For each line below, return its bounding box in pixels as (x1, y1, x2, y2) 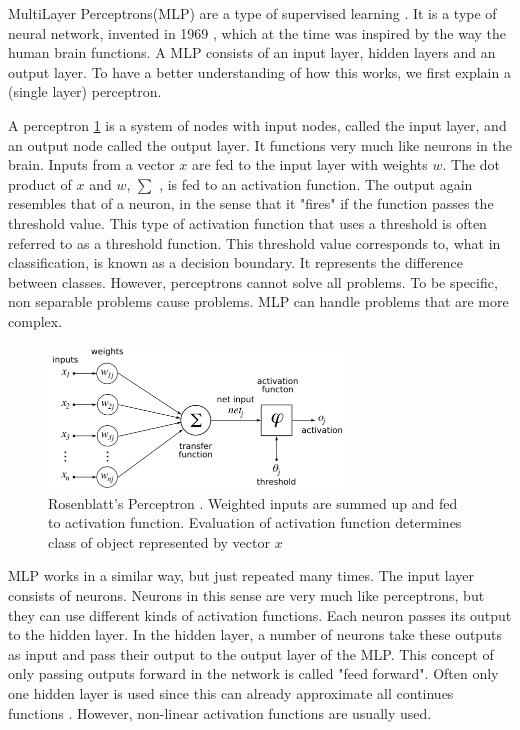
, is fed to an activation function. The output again (159, 173, 473, 194)
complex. (8, 310, 63, 331)
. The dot (442, 154, 501, 175)
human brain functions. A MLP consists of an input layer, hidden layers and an (8, 42, 496, 63)
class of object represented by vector (48, 531, 270, 552)
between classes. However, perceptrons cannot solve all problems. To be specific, (8, 271, 498, 292)
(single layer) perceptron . (8, 81, 162, 102)
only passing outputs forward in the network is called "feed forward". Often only (8, 663, 499, 684)
